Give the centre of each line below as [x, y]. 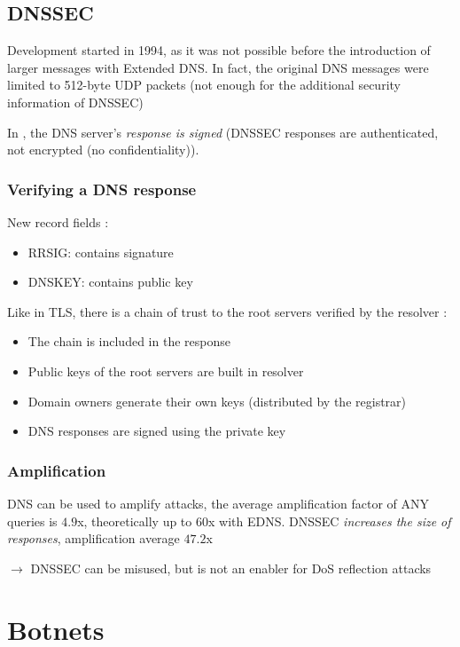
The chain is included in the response [129, 341]
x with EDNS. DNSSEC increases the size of [329, 521]
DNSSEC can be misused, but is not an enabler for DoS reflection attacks [231, 568]
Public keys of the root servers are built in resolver [166, 371]
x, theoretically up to [135, 521]
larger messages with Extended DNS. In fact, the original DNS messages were [218, 67]
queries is [32, 521]
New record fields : [58, 221]
